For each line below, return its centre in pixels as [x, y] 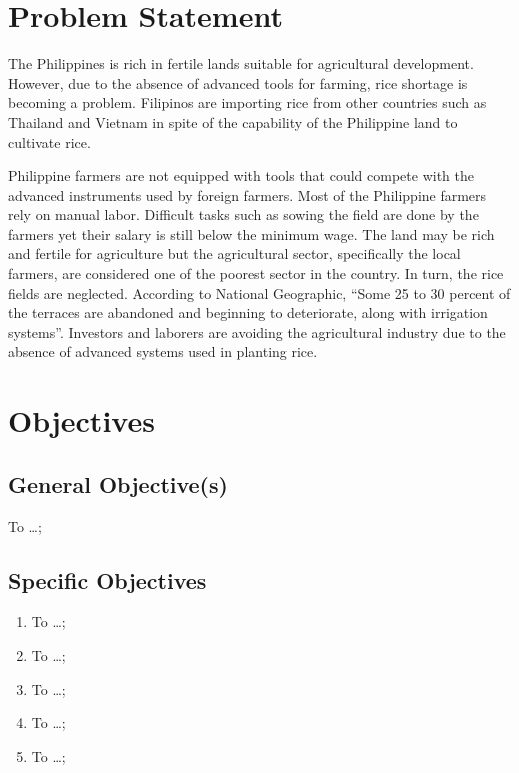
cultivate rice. [49, 141]
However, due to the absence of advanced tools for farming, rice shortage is [238, 82]
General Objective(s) [118, 483]
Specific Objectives [107, 579]
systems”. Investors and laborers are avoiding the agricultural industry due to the [257, 331]
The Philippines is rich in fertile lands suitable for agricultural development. [241, 63]
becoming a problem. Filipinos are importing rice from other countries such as [247, 102]
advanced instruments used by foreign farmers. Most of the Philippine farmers [247, 194]
